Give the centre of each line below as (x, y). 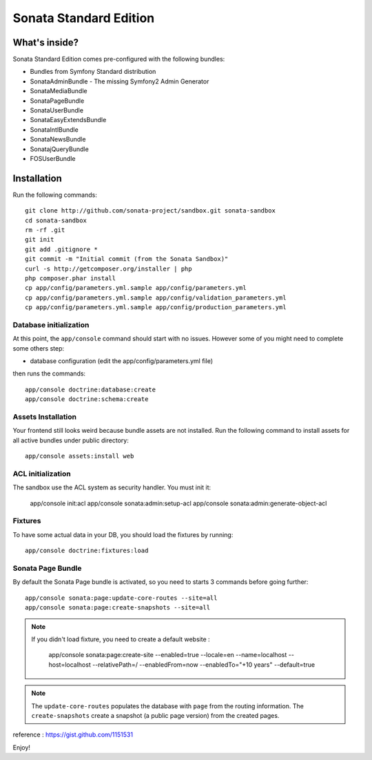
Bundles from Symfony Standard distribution (93, 72)
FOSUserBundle (53, 158)
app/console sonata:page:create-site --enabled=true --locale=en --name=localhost (168, 655)
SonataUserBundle (57, 110)
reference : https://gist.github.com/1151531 (73, 734)
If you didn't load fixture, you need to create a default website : (121, 639)
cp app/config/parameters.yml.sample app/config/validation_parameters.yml (156, 298)
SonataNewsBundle (58, 139)
